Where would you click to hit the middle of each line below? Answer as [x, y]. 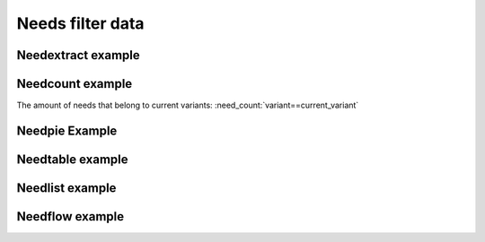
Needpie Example [67, 130]
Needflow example [71, 216]
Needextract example [79, 55]
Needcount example [75, 84]
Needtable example [72, 159]
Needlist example [66, 188]
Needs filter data [80, 23]
